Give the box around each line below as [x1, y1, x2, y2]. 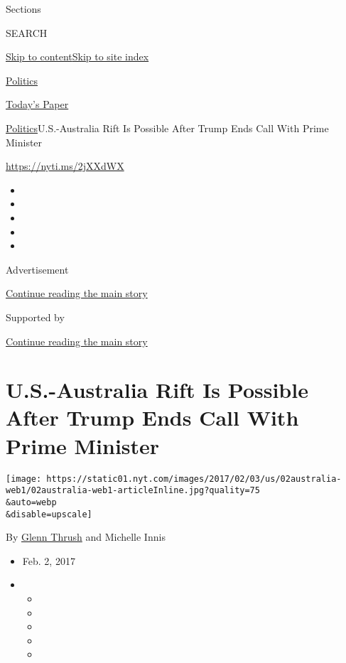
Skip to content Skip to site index [6, 49, 149, 64]
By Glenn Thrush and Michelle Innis [6, 529, 166, 544]
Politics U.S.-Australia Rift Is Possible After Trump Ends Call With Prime [6, 120, 329, 135]
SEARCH [6, 25, 48, 40]
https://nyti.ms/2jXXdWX [6, 158, 124, 173]
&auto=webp [6, 497, 57, 507]
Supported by [6, 309, 65, 324]
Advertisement [6, 262, 69, 276]
